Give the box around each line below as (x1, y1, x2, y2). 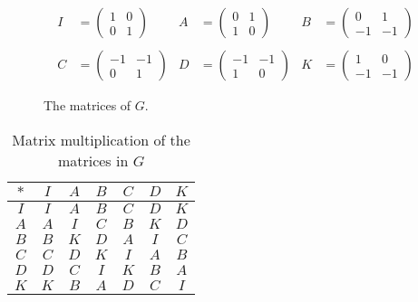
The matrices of (44, 96, 131, 115)
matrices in (57, 149, 129, 171)
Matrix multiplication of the (12, 128, 190, 150)
